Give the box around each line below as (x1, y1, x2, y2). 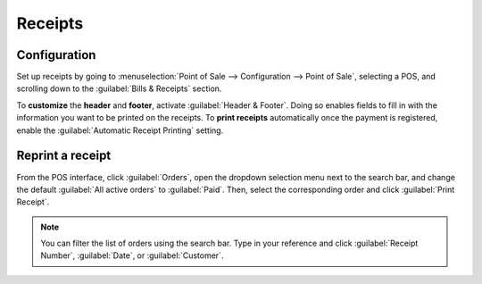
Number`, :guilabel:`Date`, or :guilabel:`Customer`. (40, 250, 224, 261)
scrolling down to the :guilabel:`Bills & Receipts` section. (16, 83, 222, 94)
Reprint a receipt (16, 148, 112, 163)
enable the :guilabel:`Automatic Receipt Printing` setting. (16, 125, 224, 136)
